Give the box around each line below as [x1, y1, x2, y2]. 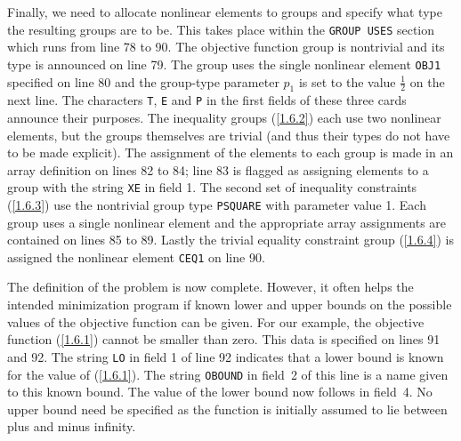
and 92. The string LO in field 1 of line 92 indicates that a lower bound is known [7, 347, 444, 365]
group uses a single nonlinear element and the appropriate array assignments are [7, 212, 447, 231]
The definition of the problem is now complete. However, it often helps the [7, 277, 414, 296]
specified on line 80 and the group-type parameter [7, 72, 279, 91]
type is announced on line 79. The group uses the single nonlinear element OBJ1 [7, 54, 441, 73]
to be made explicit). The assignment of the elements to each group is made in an [7, 143, 454, 162]
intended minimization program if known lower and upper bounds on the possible [7, 295, 452, 314]
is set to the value [298, 72, 396, 91]
